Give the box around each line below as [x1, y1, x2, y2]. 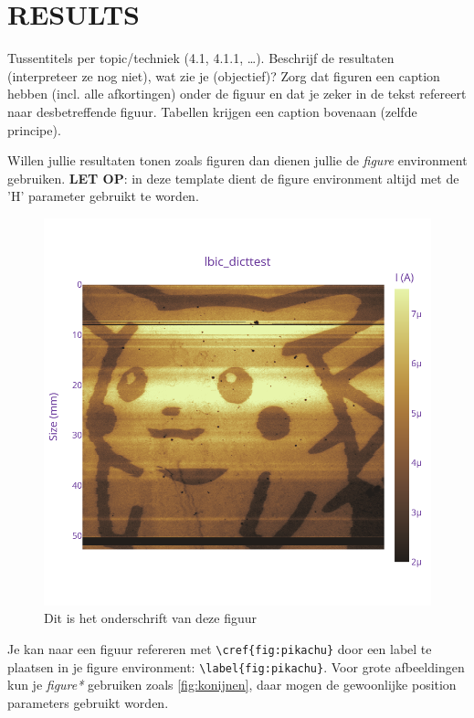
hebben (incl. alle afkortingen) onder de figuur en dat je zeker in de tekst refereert [7, 84, 467, 103]
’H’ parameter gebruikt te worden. [7, 186, 199, 206]
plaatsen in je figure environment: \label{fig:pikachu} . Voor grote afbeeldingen [7, 657, 465, 676]
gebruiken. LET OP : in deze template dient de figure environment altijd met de [7, 168, 459, 187]
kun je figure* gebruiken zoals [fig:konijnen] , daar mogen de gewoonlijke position [7, 675, 457, 694]
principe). [7, 120, 61, 139]
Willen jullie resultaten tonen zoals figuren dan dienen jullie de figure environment [7, 151, 468, 170]
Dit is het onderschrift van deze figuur [44, 608, 258, 628]
